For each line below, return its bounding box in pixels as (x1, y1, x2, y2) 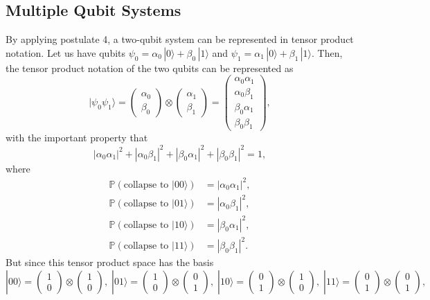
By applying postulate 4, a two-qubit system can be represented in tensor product (6, 32, 354, 46)
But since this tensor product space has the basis (6, 255, 214, 270)
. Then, (312, 45, 343, 60)
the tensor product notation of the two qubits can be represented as (6, 60, 294, 75)
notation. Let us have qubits (6, 45, 126, 60)
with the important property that (6, 130, 148, 145)
